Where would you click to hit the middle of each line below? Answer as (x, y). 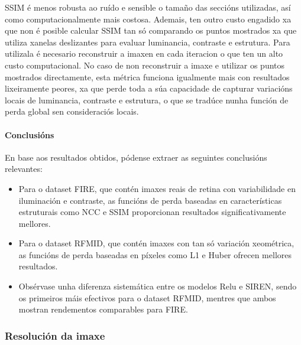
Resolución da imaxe (55, 335)
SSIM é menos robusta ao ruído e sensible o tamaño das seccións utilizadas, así (148, 7)
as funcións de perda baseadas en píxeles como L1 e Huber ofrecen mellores (155, 254)
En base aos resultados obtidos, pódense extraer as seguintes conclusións (136, 157)
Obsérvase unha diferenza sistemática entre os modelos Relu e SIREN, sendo (158, 286)
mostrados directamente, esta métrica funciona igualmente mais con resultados (147, 77)
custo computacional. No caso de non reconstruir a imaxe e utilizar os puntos (145, 65)
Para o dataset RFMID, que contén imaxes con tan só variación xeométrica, (156, 243)
